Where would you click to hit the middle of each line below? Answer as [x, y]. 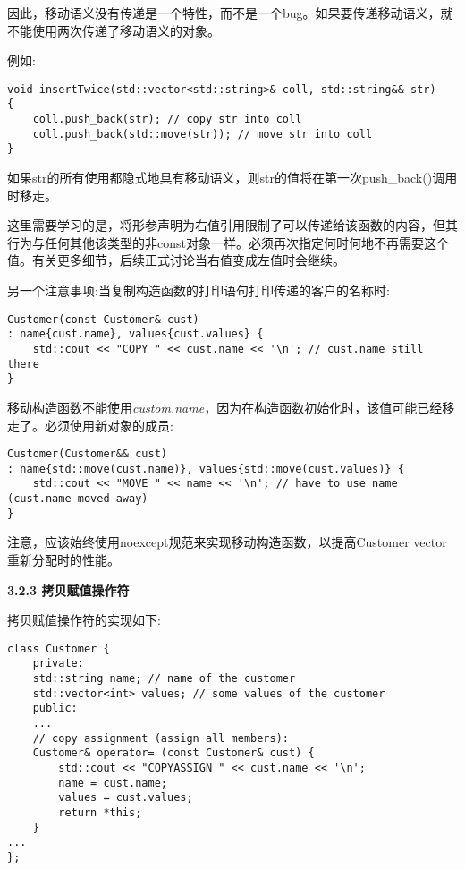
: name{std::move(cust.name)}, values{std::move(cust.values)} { [206, 469]
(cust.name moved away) [78, 499]
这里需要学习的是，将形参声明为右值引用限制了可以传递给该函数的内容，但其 [232, 225]
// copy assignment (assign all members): [161, 738]
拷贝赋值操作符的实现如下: [84, 620]
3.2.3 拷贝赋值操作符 [68, 589]
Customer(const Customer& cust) [103, 319]
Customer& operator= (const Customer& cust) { [173, 753]
